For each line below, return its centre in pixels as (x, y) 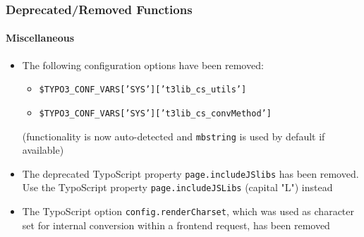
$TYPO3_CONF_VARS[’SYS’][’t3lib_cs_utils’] (143, 90)
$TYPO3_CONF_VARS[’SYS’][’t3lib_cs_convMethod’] (155, 113)
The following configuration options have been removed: (143, 65)
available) (43, 150)
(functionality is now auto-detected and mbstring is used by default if (174, 136)
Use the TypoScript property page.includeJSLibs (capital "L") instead (177, 187)
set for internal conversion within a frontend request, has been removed (176, 225)
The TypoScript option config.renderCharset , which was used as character (188, 211)
